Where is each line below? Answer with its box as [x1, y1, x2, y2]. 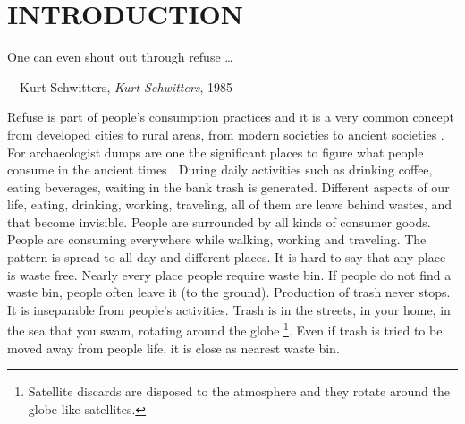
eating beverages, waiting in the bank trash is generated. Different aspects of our [7, 177, 450, 196]
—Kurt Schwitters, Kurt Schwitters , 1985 [7, 77, 233, 96]
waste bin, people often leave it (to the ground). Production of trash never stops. [7, 283, 451, 301]
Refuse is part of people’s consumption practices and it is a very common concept [7, 107, 455, 126]
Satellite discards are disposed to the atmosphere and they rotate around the [28, 382, 450, 401]
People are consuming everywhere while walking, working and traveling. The [7, 230, 427, 249]
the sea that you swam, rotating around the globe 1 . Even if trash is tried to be [7, 318, 443, 340]
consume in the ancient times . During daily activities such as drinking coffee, [7, 160, 433, 179]
